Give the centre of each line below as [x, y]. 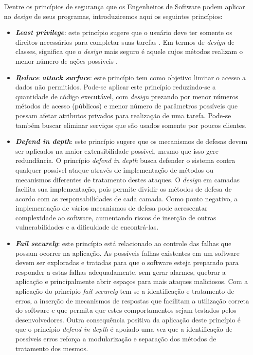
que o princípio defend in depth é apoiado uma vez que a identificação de [124, 329]
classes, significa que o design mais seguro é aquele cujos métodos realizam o [129, 51]
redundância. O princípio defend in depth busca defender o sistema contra [125, 160]
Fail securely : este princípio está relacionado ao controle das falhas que [123, 243]
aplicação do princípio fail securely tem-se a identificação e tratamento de [125, 291]
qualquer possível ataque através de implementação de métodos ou [114, 169]
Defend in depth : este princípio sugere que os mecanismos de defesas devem [131, 141]
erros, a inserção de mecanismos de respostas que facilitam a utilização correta [132, 300]
